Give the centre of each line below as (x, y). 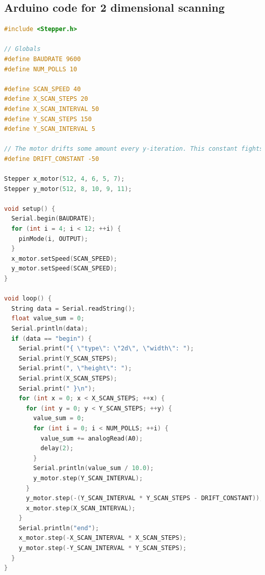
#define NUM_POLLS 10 (41, 69)
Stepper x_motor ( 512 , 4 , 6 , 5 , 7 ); (64, 179)
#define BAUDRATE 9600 (43, 59)
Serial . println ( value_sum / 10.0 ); (94, 468)
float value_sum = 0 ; (48, 319)
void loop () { (28, 299)
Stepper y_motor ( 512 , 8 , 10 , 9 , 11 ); (68, 189)
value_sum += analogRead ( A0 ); (92, 438)
